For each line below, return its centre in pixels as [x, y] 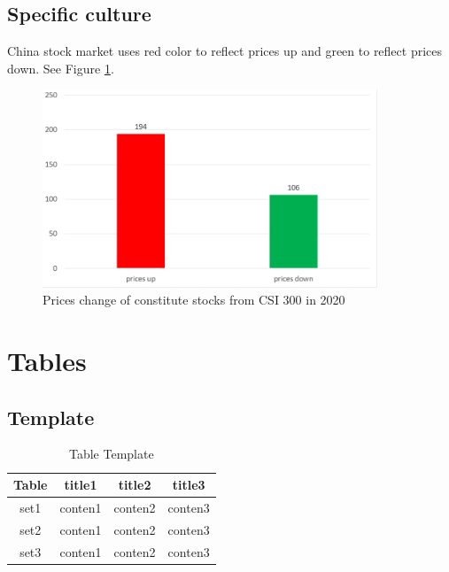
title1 [81, 485]
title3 [189, 485]
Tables [47, 361]
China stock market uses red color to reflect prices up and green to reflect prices [225, 51]
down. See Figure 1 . [61, 68]
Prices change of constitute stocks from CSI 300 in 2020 [194, 300]
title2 [135, 485]
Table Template [112, 454]
